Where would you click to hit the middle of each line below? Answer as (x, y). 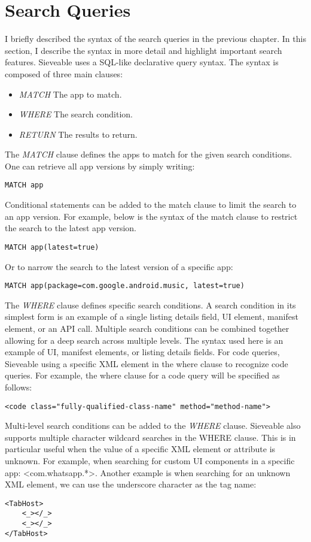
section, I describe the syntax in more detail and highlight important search (144, 50)
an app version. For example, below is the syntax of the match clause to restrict (151, 216)
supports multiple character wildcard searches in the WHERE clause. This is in (150, 437)
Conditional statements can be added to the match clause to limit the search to (151, 205)
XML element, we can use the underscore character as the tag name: (131, 484)
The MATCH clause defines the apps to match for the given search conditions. (149, 154)
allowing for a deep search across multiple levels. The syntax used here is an (144, 340)
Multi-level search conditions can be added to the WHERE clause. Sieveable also (153, 426)
